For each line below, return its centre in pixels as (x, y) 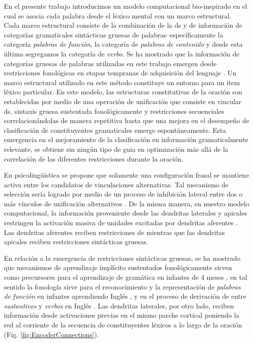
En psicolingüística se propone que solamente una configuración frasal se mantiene (126, 175)
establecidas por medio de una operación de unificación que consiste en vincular (123, 101)
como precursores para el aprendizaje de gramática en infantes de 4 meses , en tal (126, 277)
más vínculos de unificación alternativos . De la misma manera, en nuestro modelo (126, 203)
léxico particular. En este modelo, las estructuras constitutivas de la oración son (123, 92)
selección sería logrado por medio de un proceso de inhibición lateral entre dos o (123, 194)
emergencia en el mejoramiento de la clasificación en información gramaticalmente (126, 139)
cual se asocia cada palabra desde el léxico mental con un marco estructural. (118, 15)
